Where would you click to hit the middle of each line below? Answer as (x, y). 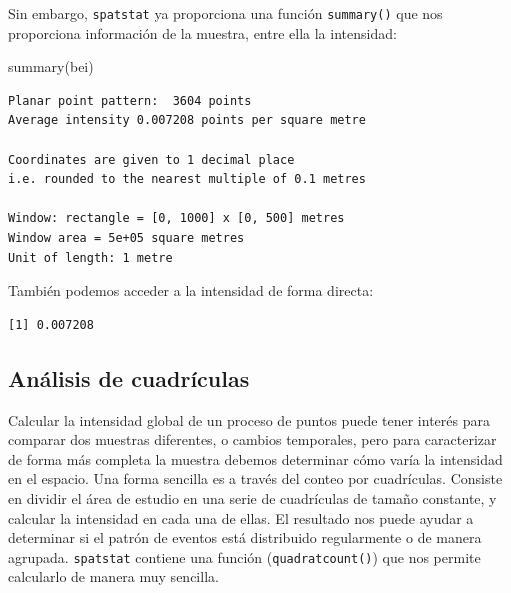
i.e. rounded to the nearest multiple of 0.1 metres (187, 179)
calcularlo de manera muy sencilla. (113, 576)
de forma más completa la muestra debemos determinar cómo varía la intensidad (255, 458)
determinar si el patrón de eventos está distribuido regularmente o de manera (245, 537)
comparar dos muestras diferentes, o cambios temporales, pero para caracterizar (252, 439)
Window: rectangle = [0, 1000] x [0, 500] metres (176, 218)
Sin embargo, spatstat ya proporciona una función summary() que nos (225, 13)
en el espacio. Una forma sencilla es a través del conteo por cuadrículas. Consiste (255, 478)
